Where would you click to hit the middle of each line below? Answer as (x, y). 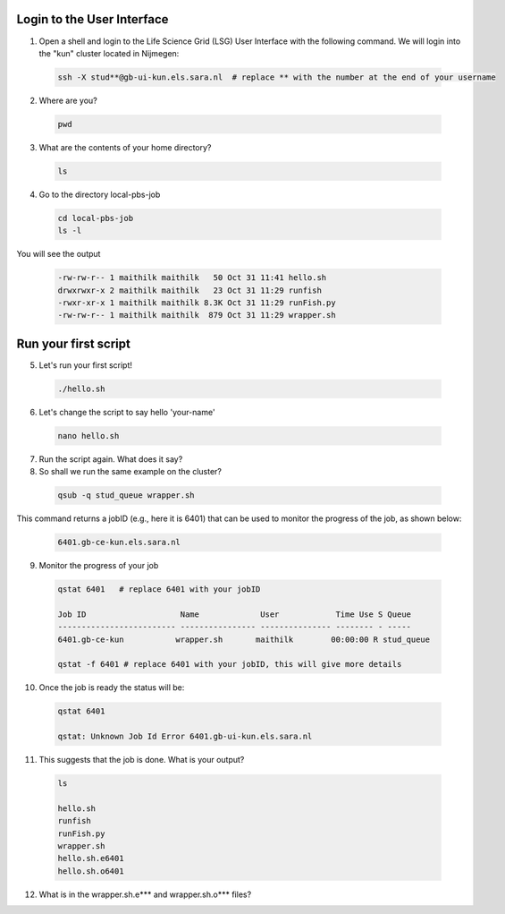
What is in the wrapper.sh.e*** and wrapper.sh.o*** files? (145, 894)
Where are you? (68, 100)
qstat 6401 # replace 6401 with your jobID (159, 589)
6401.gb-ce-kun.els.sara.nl (119, 542)
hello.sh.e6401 (91, 858)
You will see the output (59, 254)
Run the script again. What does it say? (111, 459)
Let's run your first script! (86, 365)
